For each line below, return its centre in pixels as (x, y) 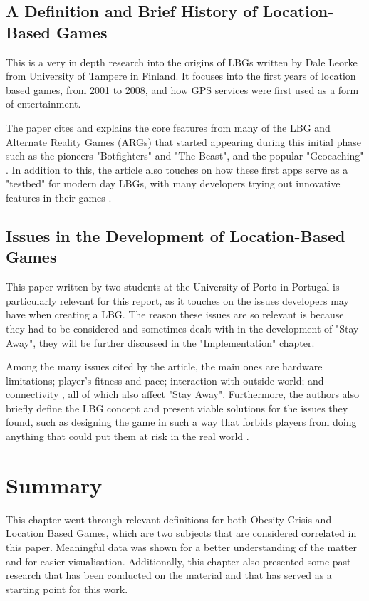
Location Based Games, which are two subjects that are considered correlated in (181, 533)
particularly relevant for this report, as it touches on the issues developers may (177, 300)
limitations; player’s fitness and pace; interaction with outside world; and (165, 380)
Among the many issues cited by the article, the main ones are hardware (164, 366)
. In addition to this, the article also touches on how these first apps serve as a (177, 169)
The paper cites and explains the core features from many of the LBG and (168, 127)
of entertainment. (43, 104)
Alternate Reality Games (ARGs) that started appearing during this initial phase (183, 141)
